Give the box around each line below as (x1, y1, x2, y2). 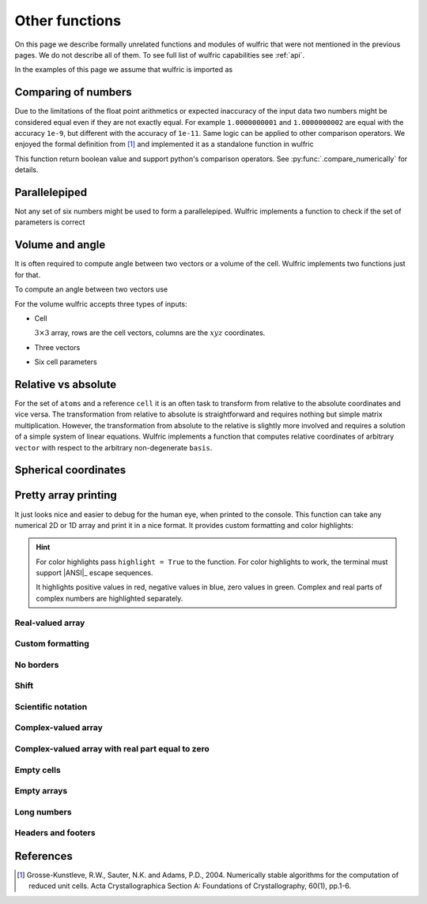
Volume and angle (14, 238, 106, 252)
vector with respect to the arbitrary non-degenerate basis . (14, 443, 213, 452)
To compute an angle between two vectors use (14, 284, 168, 294)
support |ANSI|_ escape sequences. (36, 568, 153, 578)
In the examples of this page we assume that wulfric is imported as (14, 65, 233, 74)
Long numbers (14, 806, 72, 817)
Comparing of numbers (14, 85, 132, 99)
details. (14, 165, 39, 175)
